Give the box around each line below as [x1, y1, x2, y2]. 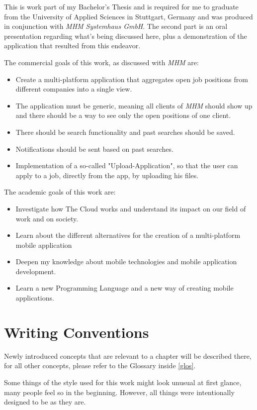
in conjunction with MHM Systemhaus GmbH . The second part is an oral [4, 21, 228, 31]
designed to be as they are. [4, 397, 86, 407]
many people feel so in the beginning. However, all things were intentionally [4, 387, 235, 397]
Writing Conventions [4, 321, 149, 342]
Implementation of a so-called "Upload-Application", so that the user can [15, 160, 238, 171]
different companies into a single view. [15, 84, 132, 94]
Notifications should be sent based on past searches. [15, 143, 173, 154]
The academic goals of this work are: [4, 187, 116, 197]
